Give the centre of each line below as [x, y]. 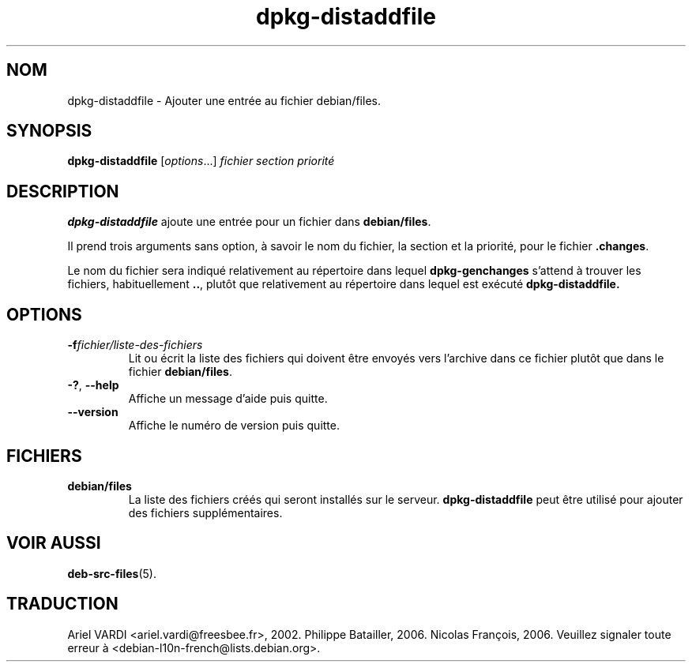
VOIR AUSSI [54, 543]
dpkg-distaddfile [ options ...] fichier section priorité [201, 161]
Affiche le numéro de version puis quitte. [234, 426]
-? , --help [93, 385]
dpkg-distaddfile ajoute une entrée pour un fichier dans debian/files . [249, 222]
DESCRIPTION [63, 191]
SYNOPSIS [49, 131]
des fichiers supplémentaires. [205, 512]
